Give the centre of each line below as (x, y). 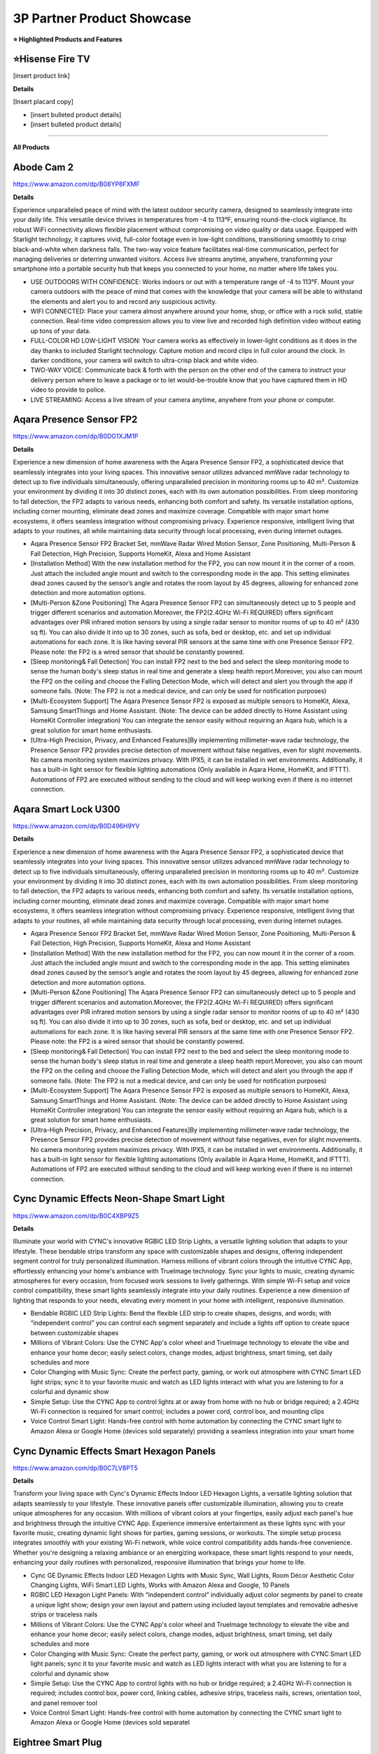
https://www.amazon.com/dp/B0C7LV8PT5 (75, 1468)
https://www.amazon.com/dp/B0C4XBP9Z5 (76, 1216)
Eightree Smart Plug (57, 1742)
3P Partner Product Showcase (102, 18)
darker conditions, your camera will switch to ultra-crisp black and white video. (145, 360)
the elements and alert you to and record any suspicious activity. (124, 301)
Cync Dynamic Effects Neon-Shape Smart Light (119, 1199)
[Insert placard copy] (43, 102)
